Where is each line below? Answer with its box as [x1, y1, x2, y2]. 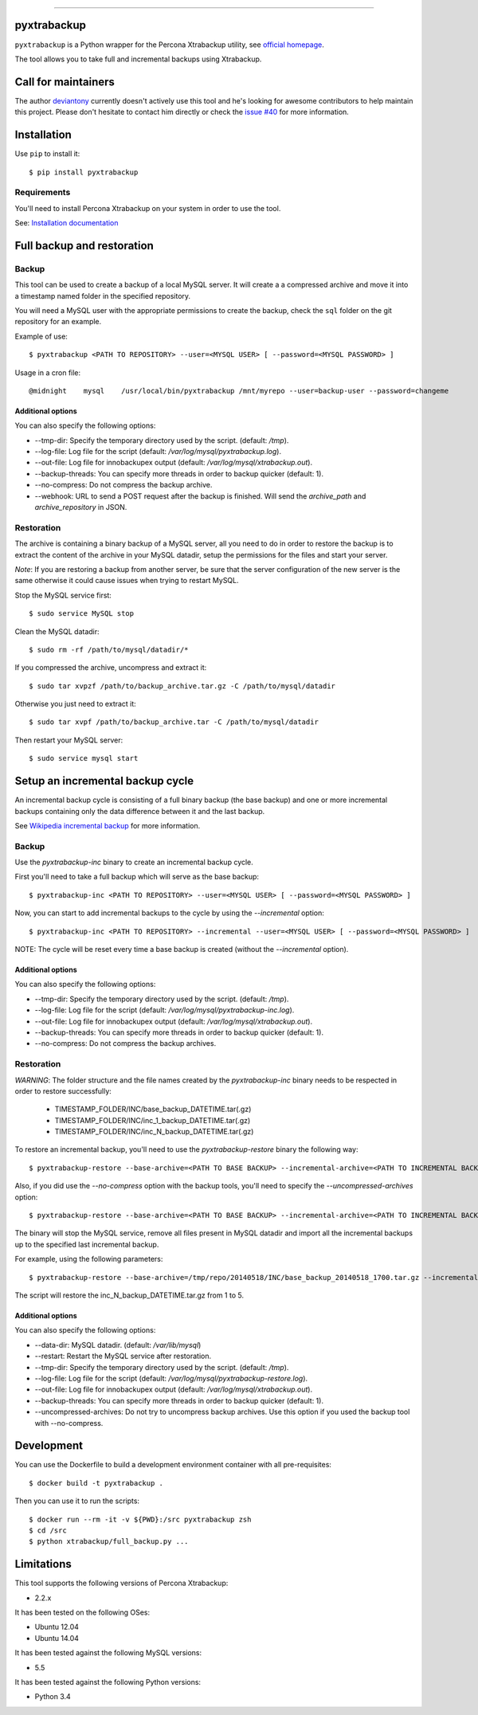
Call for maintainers [14, 75, 116, 88]
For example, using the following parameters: [14, 1255, 163, 1264]
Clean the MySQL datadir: [14, 626, 100, 636]
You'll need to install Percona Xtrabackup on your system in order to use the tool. [14, 203, 281, 213]
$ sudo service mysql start [29, 754, 139, 763]
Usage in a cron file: [14, 367, 81, 378]
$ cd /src [29, 1525, 67, 1535]
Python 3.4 [34, 1692, 71, 1701]
